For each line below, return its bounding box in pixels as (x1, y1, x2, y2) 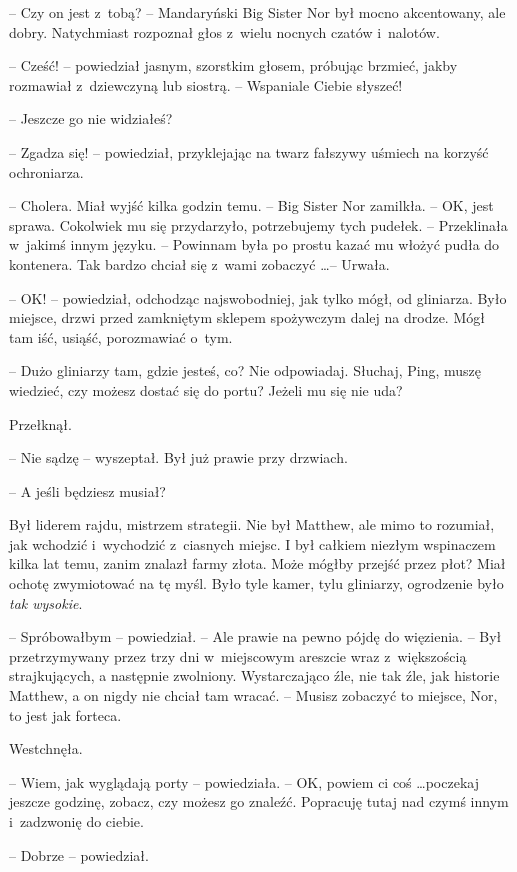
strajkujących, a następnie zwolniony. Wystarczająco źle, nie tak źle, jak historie (9, 665, 500, 686)
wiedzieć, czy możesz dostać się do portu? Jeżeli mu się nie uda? (9, 379, 403, 400)
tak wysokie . (9, 592, 83, 613)
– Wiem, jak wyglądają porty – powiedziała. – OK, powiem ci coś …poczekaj (9, 771, 479, 792)
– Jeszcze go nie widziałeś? (9, 108, 173, 129)
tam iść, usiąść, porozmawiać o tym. (9, 326, 233, 347)
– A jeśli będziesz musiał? (9, 480, 166, 501)
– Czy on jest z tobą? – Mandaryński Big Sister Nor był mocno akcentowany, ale (9, 2, 506, 22)
